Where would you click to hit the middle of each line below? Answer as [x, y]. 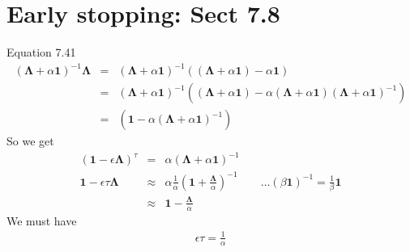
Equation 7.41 [41, 52]
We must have [42, 220]
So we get [30, 141]
